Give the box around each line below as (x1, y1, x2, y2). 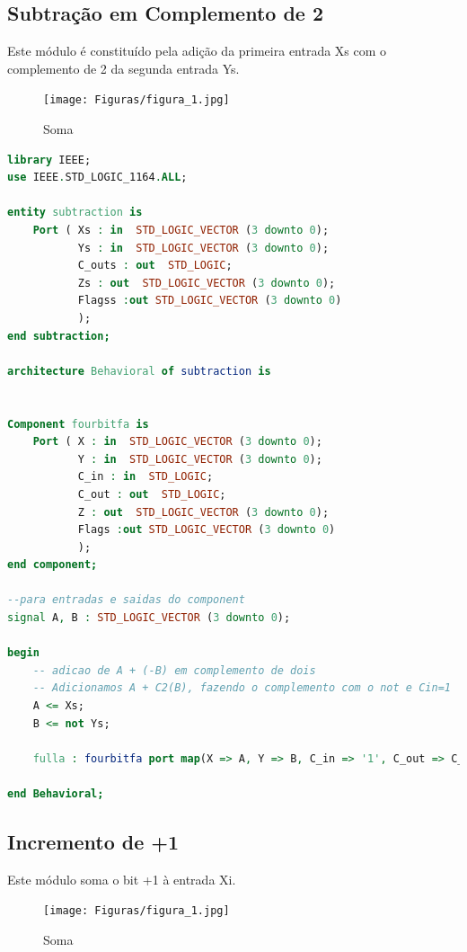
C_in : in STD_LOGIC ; (77, 470, 214, 484)
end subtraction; (7, 329, 110, 343)
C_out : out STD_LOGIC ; (77, 487, 226, 501)
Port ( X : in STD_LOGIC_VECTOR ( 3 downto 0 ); (32, 435, 322, 449)
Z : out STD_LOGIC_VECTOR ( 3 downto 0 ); (77, 505, 330, 519)
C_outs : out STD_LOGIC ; (77, 259, 233, 272)
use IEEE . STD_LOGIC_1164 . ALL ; (7, 171, 188, 184)
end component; (7, 558, 98, 572)
